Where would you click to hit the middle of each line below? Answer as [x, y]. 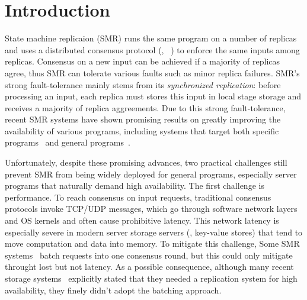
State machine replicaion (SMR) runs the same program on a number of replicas [151, 38]
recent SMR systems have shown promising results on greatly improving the [143, 119]
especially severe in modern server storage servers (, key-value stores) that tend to [154, 232]
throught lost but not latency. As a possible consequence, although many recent [149, 267]
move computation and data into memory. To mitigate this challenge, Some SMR [152, 243]
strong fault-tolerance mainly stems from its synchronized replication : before [143, 84]
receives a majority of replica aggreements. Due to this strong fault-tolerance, [145, 107]
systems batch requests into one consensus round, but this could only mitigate [149, 255]
